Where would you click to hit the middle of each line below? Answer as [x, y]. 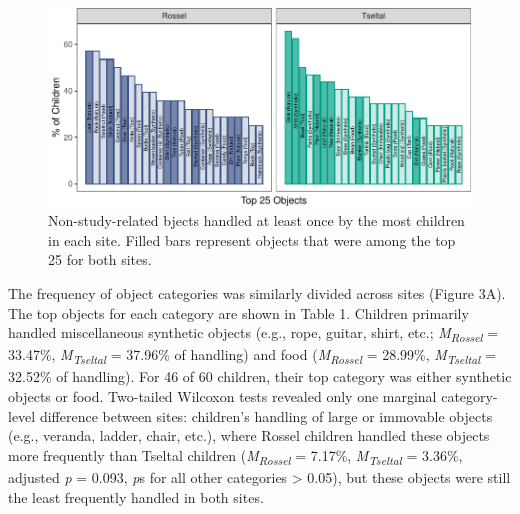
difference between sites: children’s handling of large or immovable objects [266, 415]
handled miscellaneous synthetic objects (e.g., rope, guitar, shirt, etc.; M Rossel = [253, 334]
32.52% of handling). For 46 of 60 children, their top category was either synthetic [260, 376]
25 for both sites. [100, 259]
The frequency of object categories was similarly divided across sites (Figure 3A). [257, 293]
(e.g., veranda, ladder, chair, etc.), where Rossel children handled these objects [249, 435]
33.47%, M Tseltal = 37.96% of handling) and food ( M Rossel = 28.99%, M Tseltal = [252, 356]
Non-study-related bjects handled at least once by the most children [256, 220]
